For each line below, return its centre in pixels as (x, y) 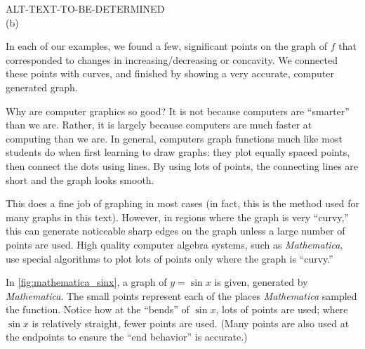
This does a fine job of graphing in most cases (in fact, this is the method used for (182, 203)
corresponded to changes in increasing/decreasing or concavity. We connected (172, 59)
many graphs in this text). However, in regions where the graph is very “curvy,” (178, 217)
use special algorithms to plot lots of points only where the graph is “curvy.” (170, 258)
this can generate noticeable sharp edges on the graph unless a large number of (175, 231)
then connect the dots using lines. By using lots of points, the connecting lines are (182, 165)
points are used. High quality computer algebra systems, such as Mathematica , (174, 244)
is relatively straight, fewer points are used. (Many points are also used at (191, 323)
